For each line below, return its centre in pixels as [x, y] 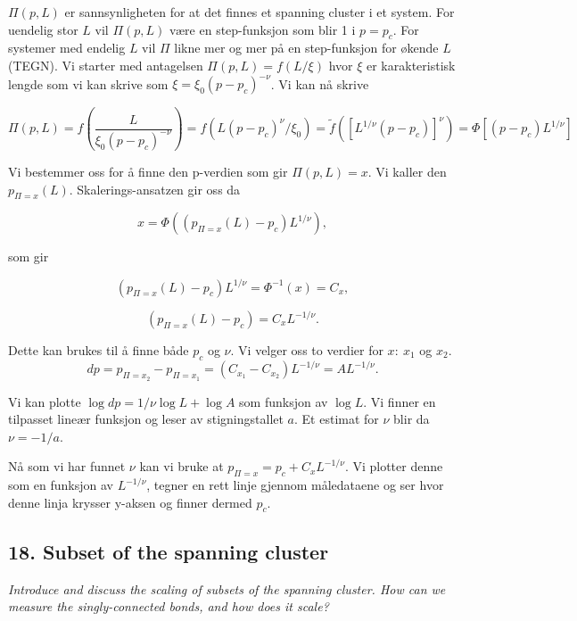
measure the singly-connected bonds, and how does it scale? [169, 606]
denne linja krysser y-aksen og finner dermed [130, 502]
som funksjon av [284, 401]
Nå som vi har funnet [67, 466]
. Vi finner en [400, 401]
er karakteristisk [411, 65]
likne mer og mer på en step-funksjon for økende [306, 48]
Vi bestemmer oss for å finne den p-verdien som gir [148, 172]
